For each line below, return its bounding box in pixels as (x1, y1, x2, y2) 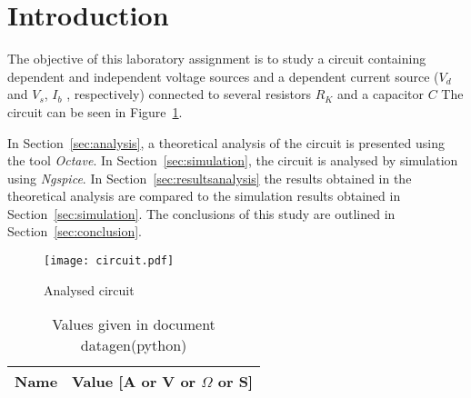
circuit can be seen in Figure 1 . (7, 102, 183, 121)
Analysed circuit (44, 280, 135, 299)
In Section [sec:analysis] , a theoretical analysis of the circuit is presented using (7, 133, 446, 152)
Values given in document (52, 313, 215, 335)
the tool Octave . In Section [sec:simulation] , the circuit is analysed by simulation (7, 151, 458, 170)
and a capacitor (337, 85, 425, 104)
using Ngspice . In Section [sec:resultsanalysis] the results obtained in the (7, 168, 412, 187)
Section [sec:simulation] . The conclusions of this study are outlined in (7, 204, 396, 223)
